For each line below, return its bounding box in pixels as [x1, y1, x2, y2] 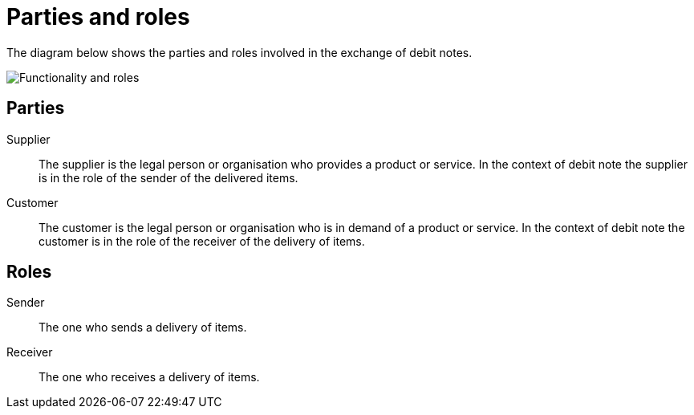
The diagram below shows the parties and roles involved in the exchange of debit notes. [6, 45, 473, 59]
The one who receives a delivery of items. [39, 370, 260, 384]
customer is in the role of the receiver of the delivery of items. [39, 234, 365, 248]
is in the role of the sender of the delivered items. [39, 170, 298, 185]
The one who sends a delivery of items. [39, 320, 247, 335]
